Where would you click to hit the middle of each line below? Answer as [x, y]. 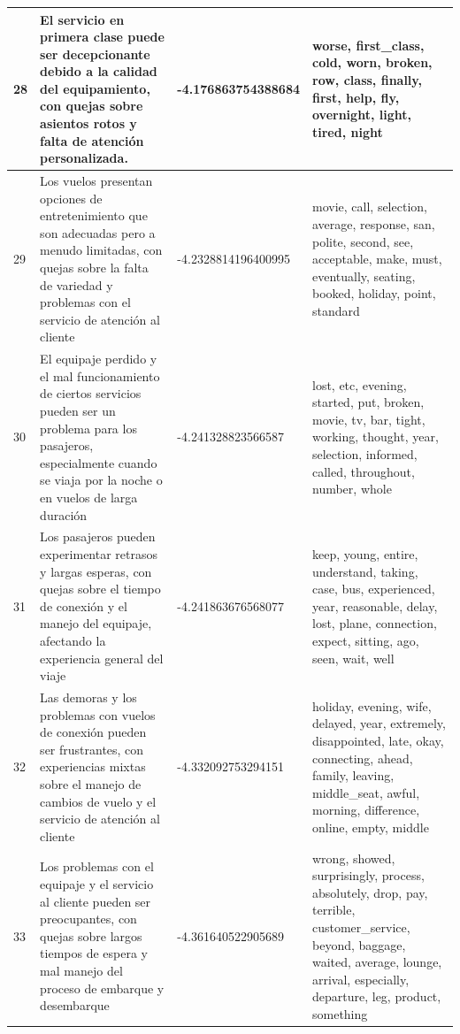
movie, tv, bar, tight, [369, 419]
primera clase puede [102, 37]
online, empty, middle [371, 827]
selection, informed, [365, 454]
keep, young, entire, [365, 554]
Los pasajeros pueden [98, 536]
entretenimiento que [94, 215]
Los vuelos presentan [96, 181]
